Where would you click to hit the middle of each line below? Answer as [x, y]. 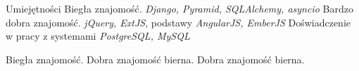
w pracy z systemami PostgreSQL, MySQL [98, 36]
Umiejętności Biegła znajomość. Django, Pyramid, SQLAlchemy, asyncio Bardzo [179, 8]
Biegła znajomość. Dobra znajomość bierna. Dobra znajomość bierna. [155, 59]
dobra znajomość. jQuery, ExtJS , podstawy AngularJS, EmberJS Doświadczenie [178, 22]
